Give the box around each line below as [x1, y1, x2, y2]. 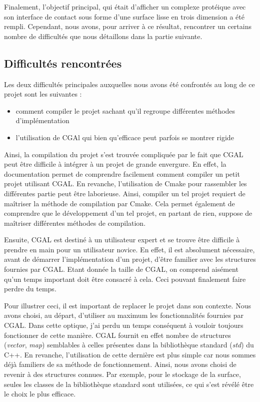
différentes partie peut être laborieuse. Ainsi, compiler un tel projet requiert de [4, 188, 245, 198]
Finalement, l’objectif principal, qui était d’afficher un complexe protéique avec [4, 2, 246, 12]
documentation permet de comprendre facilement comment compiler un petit [4, 168, 240, 179]
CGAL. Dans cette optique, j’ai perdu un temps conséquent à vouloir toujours [4, 320, 243, 330]
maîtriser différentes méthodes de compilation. [4, 217, 146, 228]
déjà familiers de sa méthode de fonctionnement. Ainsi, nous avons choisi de [4, 359, 236, 369]
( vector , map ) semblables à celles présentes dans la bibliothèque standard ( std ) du [4, 339, 254, 350]
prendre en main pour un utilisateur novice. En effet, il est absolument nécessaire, [4, 244, 255, 254]
